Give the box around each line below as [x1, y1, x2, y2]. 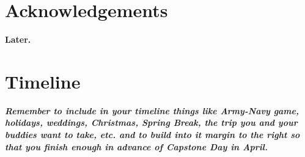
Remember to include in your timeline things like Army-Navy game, [5, 104, 299, 117]
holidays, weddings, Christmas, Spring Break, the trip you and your [5, 116, 298, 129]
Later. [5, 33, 31, 46]
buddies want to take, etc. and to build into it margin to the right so [5, 128, 300, 141]
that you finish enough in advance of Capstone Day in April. [5, 140, 268, 153]
